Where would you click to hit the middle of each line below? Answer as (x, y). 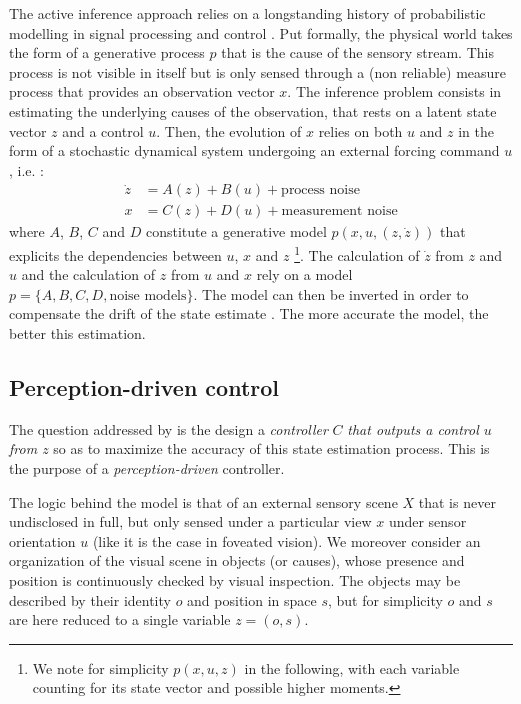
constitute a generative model (236, 231)
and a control (103, 130)
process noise (320, 190)
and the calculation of (88, 274)
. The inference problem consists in (394, 91)
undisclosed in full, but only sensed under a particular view (190, 521)
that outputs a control (413, 428)
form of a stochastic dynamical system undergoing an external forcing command (254, 150)
